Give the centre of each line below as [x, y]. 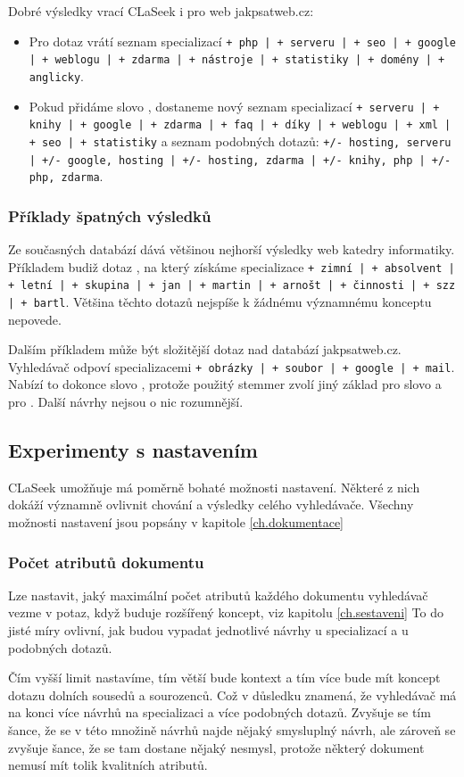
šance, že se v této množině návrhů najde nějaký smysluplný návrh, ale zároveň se [232, 730]
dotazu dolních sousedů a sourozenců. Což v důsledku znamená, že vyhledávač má [232, 694]
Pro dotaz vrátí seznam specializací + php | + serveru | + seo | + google [243, 41]
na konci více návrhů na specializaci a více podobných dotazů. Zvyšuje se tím [220, 712]
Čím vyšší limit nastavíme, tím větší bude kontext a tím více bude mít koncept [224, 678]
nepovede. [35, 319]
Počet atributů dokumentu [106, 562]
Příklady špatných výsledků [110, 215]
